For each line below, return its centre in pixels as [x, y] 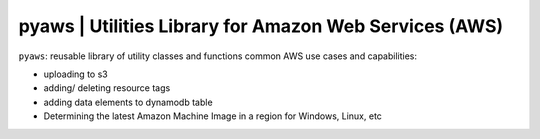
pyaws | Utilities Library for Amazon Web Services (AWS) [261, 26]
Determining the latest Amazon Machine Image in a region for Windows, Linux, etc [212, 116]
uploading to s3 [76, 74]
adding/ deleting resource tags [107, 88]
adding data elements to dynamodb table [128, 102]
